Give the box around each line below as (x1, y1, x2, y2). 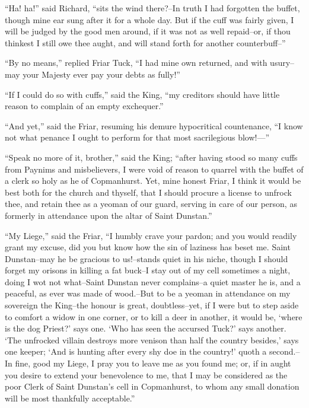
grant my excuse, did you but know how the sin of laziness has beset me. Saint (5, 241, 291, 253)
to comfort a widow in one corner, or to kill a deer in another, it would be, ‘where (5, 310, 302, 323)
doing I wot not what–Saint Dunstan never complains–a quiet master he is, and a (5, 275, 301, 288)
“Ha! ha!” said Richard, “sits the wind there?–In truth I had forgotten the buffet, (5, 2, 300, 14)
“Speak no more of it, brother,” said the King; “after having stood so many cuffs (5, 151, 298, 163)
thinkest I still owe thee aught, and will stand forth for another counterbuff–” (5, 36, 286, 49)
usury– (270, 56, 295, 69)
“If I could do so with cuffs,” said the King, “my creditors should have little (5, 88, 280, 100)
